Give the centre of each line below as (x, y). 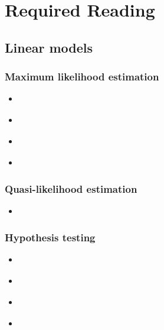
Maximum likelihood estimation (82, 77)
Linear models (49, 47)
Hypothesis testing (50, 237)
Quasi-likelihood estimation (71, 188)
